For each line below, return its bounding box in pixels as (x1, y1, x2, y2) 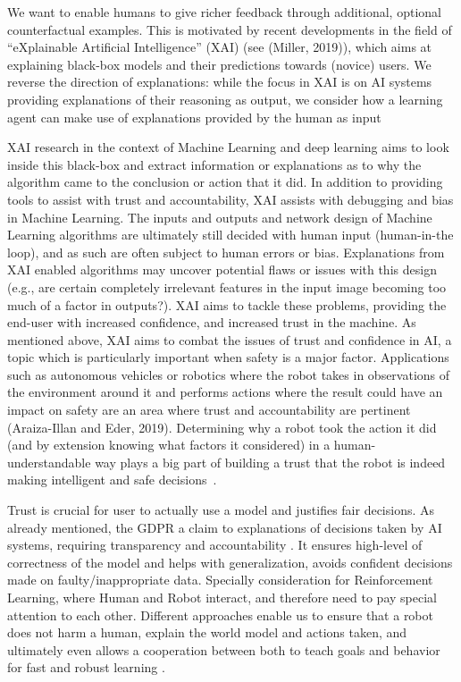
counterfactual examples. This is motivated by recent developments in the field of (7, 20, 452, 38)
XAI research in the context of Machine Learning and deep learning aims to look (7, 138, 449, 156)
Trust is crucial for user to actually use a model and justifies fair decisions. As (7, 501, 435, 519)
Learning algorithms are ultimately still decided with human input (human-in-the (7, 225, 454, 244)
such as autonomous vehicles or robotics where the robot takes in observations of (7, 365, 450, 383)
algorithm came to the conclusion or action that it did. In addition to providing (7, 173, 443, 191)
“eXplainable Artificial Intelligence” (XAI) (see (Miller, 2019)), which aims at (7, 38, 432, 56)
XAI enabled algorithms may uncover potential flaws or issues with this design (7, 260, 437, 279)
